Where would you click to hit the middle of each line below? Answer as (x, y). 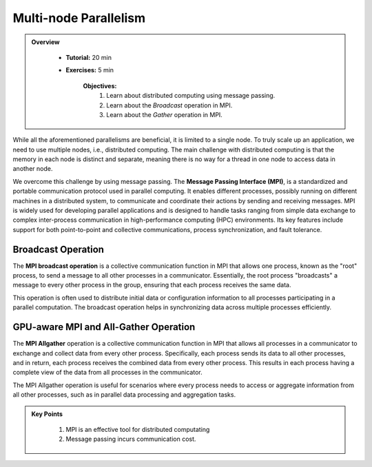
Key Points (47, 414)
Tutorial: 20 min (89, 57)
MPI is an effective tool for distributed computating (138, 429)
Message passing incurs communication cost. (131, 439)
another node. (33, 169)
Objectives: (100, 85)
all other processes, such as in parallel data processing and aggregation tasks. (124, 395)
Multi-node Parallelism (79, 18)
